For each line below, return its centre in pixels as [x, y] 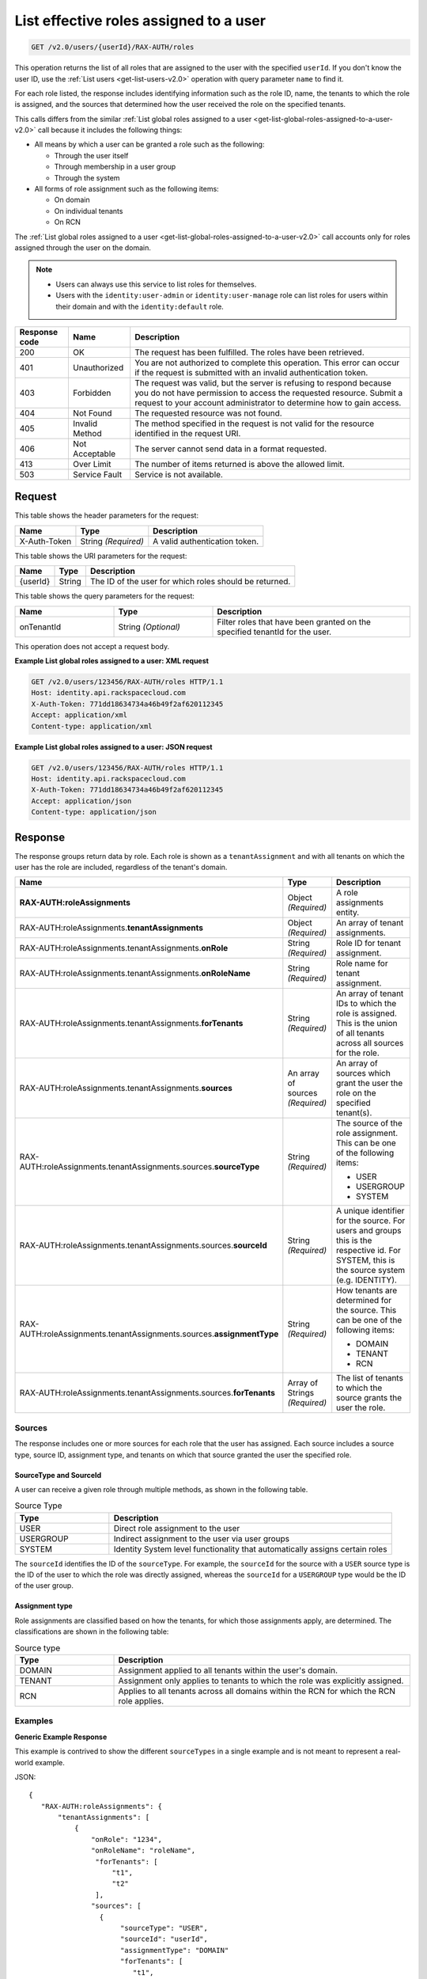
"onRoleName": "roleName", [144, 1851]
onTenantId [40, 627]
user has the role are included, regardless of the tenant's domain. [121, 867]
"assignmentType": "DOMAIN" [174, 1950]
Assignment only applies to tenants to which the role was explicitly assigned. [261, 1681]
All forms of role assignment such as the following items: [127, 189]
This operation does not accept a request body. [92, 646]
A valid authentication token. [206, 541]
